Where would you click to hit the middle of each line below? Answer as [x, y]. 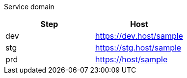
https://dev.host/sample [139, 36]
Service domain [29, 7]
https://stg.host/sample [138, 48]
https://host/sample [131, 59]
